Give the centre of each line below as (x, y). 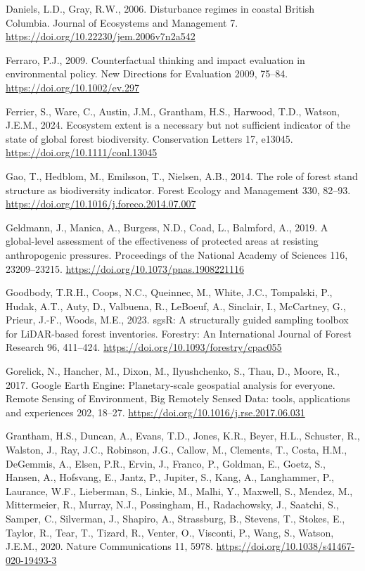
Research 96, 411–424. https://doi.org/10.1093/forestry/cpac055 (144, 347)
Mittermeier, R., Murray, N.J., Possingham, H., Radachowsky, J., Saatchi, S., (172, 505)
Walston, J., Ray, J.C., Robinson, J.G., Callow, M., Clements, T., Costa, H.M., (177, 450)
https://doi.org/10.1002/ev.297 (72, 87)
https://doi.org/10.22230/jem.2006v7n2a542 (101, 36)
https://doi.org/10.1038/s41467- (286, 546)
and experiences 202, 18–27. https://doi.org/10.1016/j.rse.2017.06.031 (155, 412)
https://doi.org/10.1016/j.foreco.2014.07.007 (101, 204)
